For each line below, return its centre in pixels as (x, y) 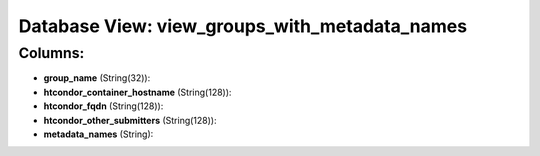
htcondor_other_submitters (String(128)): (130, 120)
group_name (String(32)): (97, 78)
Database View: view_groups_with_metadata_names (243, 26)
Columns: (51, 53)
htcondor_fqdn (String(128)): (103, 106)
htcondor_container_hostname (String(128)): (137, 92)
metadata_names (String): (98, 134)
